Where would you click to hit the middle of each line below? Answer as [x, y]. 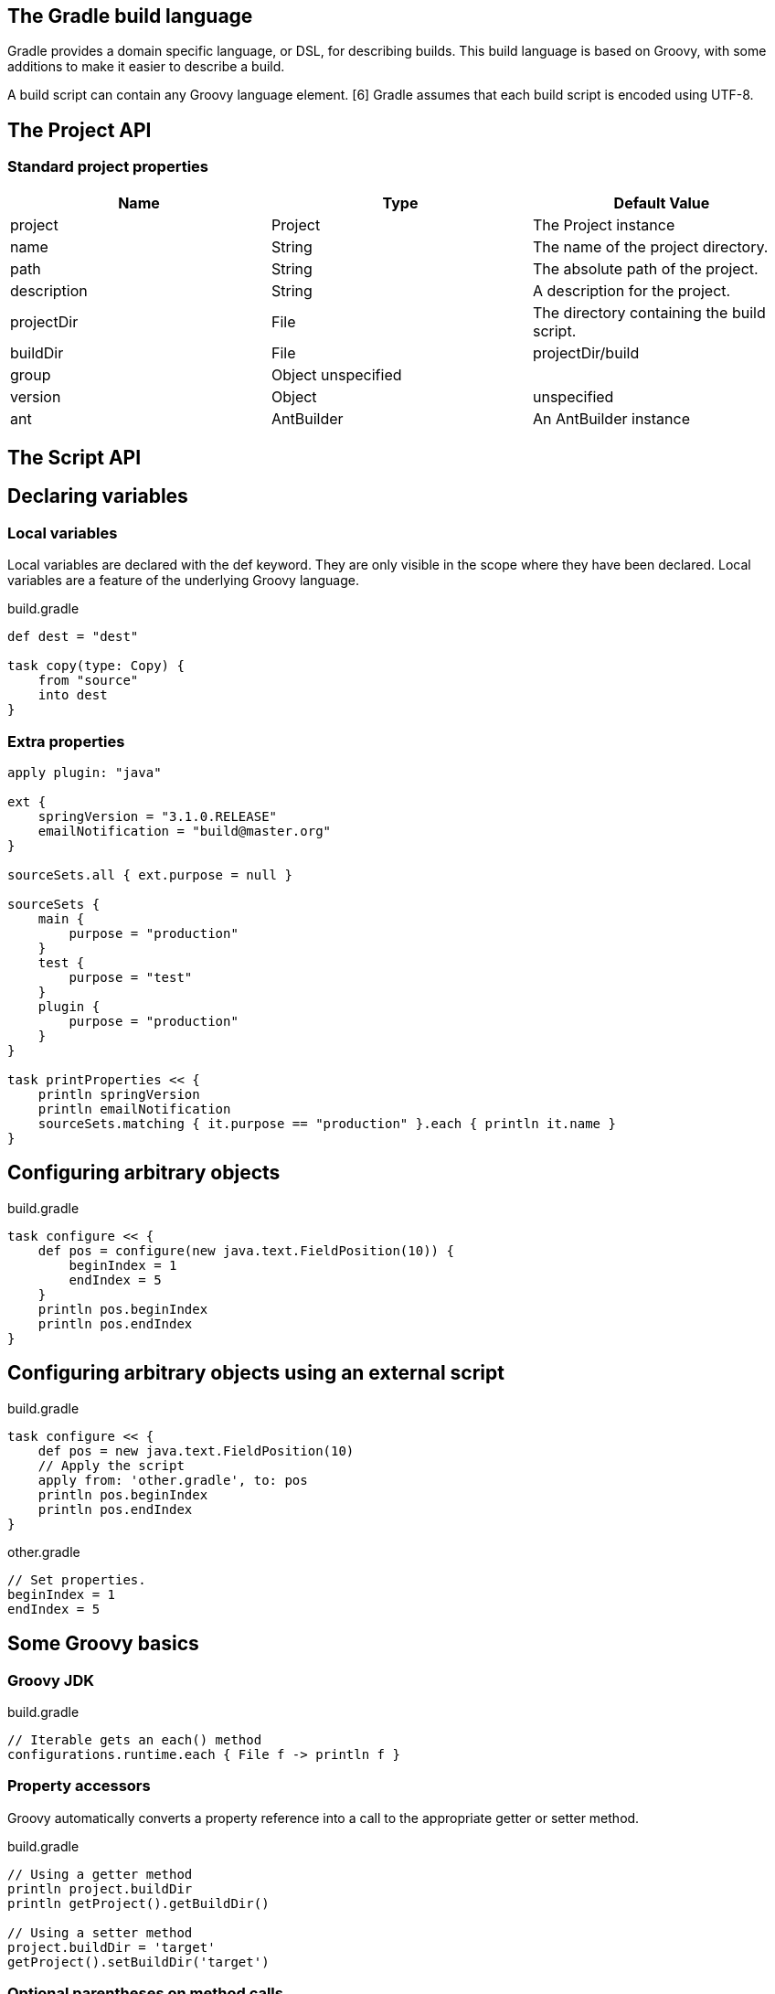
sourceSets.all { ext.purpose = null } [150, 875]
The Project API [80, 130]
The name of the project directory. [650, 246]
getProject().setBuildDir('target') [138, 1962]
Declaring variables [98, 496]
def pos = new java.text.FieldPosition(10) [196, 1450]
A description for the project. [632, 290]
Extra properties [66, 741]
